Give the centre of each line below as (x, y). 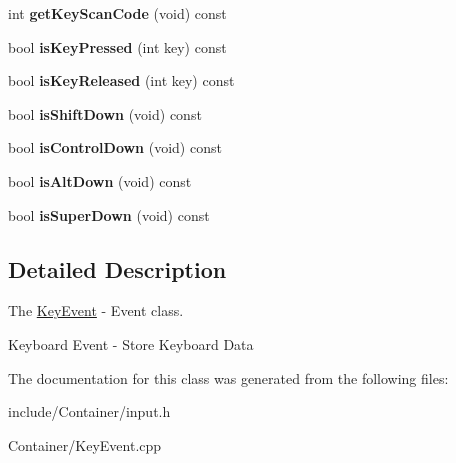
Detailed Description (117, 268)
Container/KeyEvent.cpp (85, 444)
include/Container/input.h (89, 411)
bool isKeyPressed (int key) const (117, 46)
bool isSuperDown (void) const (109, 214)
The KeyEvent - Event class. (96, 310)
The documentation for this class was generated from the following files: (228, 377)
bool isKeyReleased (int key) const (121, 80)
